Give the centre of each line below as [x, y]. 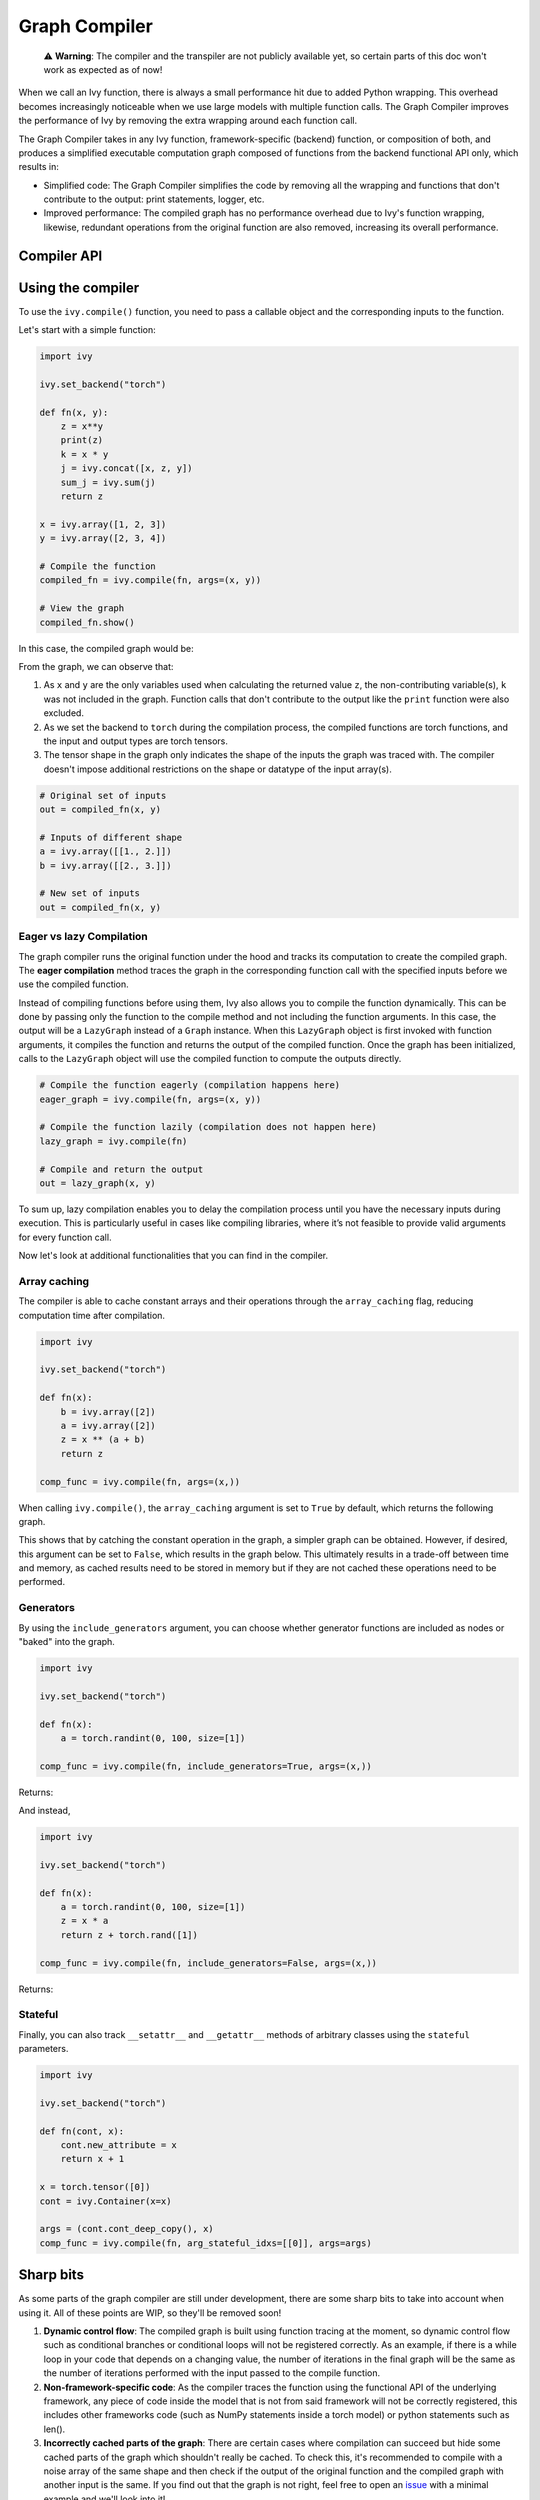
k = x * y [84, 454]
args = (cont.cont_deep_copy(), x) [126, 2229]
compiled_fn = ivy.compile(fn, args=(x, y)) [150, 580]
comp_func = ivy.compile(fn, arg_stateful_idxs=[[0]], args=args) [205, 2243]
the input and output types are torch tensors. [136, 741]
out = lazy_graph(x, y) [98, 1183]
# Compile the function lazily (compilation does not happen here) [208, 1127]
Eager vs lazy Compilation [83, 937]
